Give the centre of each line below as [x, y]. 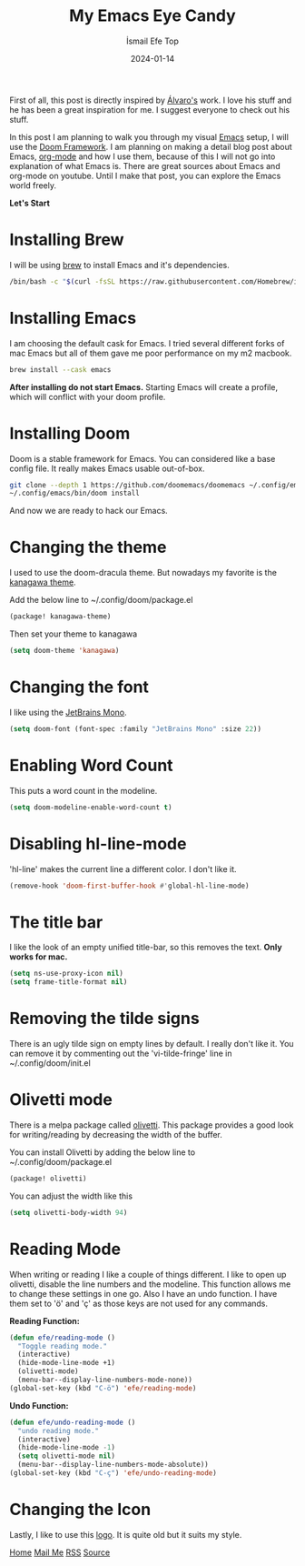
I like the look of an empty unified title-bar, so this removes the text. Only [146, 948]
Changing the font [79, 687]
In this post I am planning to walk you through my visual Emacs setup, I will [149, 136]
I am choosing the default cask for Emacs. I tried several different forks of [147, 343]
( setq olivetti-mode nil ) [67, 1456]
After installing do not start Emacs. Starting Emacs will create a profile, [144, 386]
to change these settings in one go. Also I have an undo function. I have [143, 1293]
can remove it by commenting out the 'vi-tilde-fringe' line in [121, 1053]
